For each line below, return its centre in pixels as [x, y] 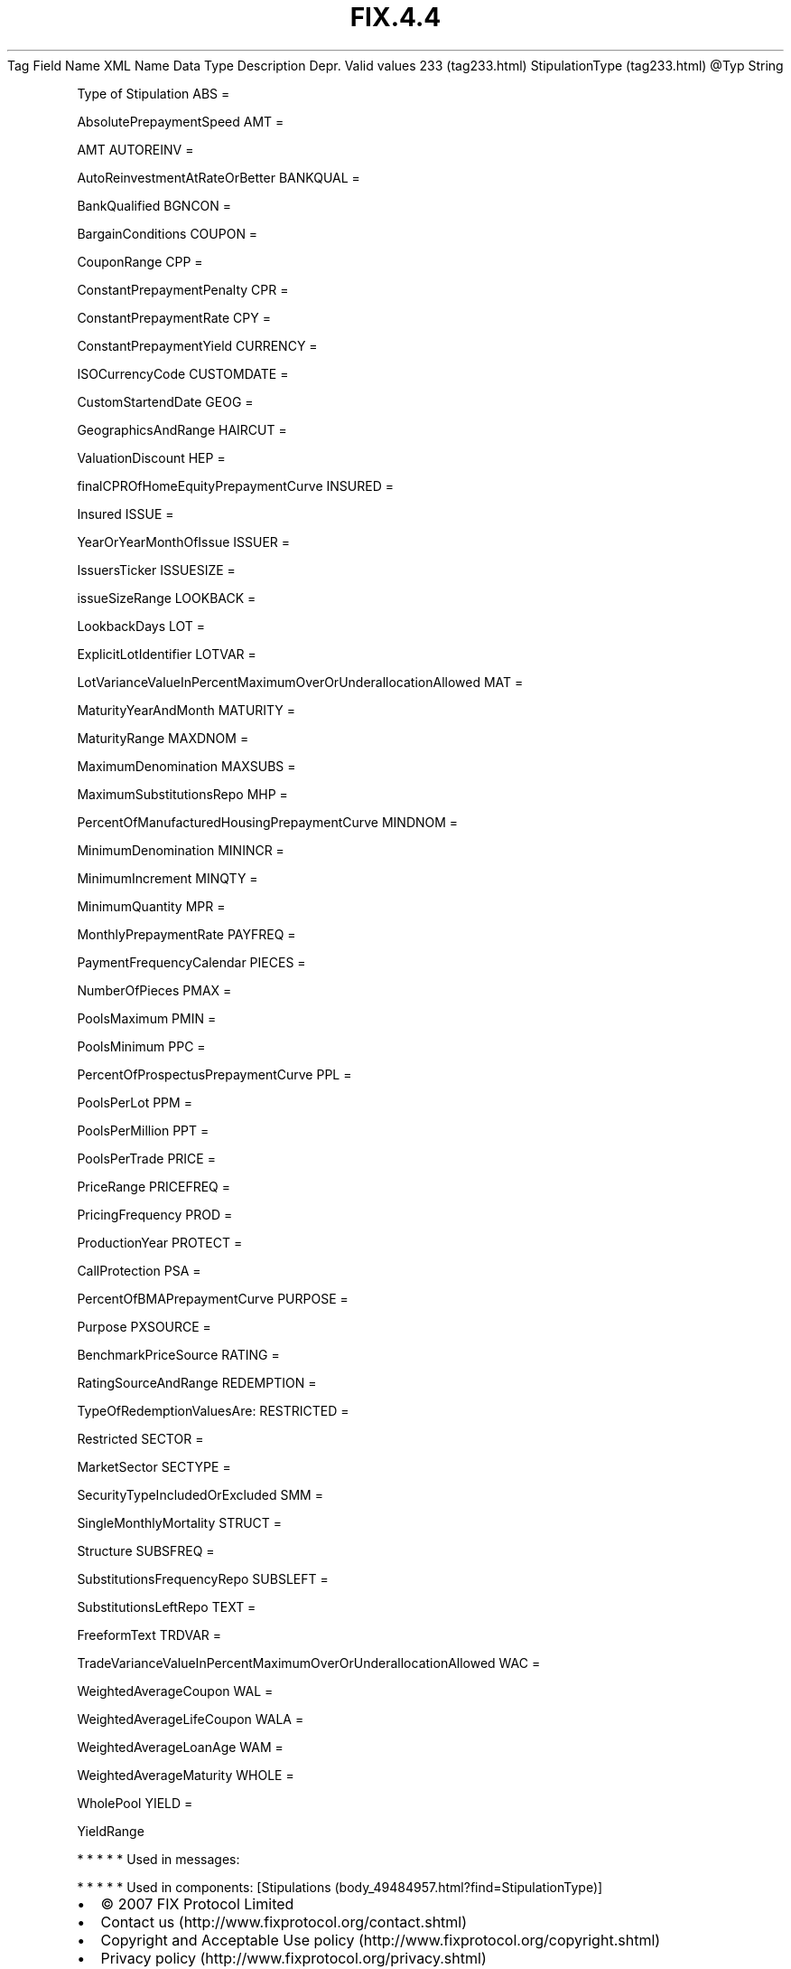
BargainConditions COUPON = [168, 233]
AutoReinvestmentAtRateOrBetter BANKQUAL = [219, 177]
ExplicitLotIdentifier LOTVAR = [167, 654]
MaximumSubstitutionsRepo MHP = [182, 794]
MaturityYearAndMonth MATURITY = [186, 710]
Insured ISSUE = [126, 513]
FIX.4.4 [395, 17]
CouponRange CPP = [140, 261]
